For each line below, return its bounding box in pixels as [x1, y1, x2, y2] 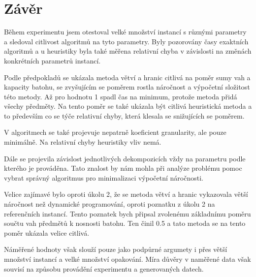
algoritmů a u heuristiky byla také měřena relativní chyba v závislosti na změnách [4, 46, 252, 56]
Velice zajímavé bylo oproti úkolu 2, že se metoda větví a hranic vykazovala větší [4, 189, 248, 199]
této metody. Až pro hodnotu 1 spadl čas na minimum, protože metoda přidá [4, 91, 237, 101]
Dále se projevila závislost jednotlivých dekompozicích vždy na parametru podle [4, 153, 246, 163]
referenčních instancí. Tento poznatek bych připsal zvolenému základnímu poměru [4, 208, 251, 218]
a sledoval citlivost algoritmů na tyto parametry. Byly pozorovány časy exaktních [4, 36, 249, 46]
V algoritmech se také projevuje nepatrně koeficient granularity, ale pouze [4, 127, 226, 137]
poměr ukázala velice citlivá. [4, 227, 90, 238]
